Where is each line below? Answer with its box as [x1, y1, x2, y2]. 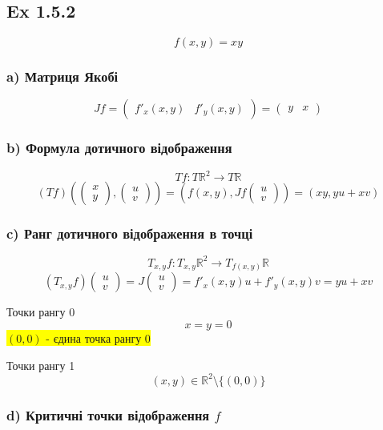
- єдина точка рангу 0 [46, 329, 151, 346]
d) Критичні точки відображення [6, 404, 210, 424]
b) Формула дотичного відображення [6, 138, 232, 158]
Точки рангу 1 [6, 356, 75, 373]
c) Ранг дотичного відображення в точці [6, 223, 253, 243]
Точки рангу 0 [6, 303, 75, 320]
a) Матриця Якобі [6, 66, 119, 86]
